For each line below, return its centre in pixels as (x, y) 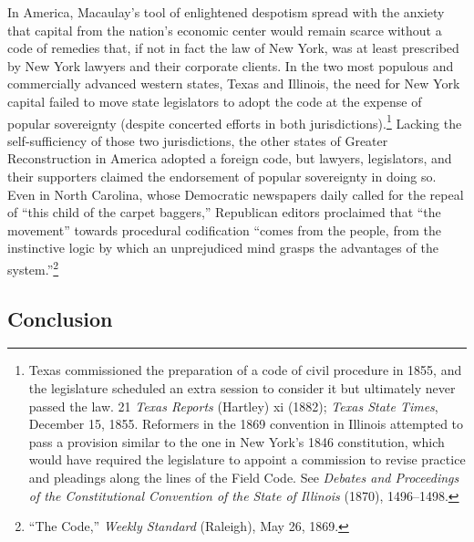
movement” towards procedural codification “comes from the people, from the (224, 229)
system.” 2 (33, 267)
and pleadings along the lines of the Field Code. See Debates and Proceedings (244, 477)
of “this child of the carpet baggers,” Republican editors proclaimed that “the (224, 212)
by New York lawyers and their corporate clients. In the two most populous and (231, 65)
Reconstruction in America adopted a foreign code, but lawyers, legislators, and (230, 158)
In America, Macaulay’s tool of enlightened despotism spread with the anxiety (226, 12)
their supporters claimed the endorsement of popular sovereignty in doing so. (222, 176)
